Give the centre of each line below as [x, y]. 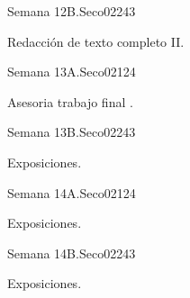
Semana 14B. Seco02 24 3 [72, 253]
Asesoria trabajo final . [70, 101]
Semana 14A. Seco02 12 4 [72, 192]
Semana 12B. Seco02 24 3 [72, 11]
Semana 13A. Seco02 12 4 [72, 72]
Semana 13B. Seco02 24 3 [72, 132]
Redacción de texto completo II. [96, 41]
